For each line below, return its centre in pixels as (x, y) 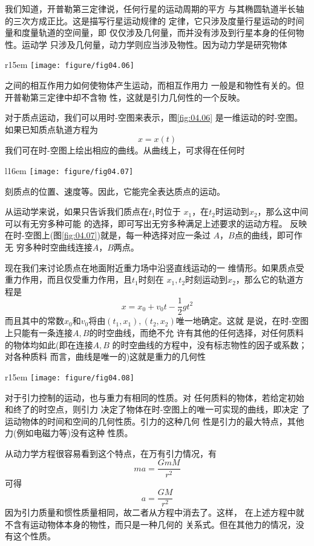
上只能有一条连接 (39, 333)
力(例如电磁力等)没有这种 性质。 (69, 433)
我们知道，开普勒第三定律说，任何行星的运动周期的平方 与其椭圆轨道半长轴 (155, 8)
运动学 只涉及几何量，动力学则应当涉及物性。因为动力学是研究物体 (154, 44)
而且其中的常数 (34, 321)
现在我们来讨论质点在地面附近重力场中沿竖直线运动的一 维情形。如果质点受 (155, 267)
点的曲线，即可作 (268, 235)
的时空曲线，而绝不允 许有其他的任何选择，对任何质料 (197, 333)
